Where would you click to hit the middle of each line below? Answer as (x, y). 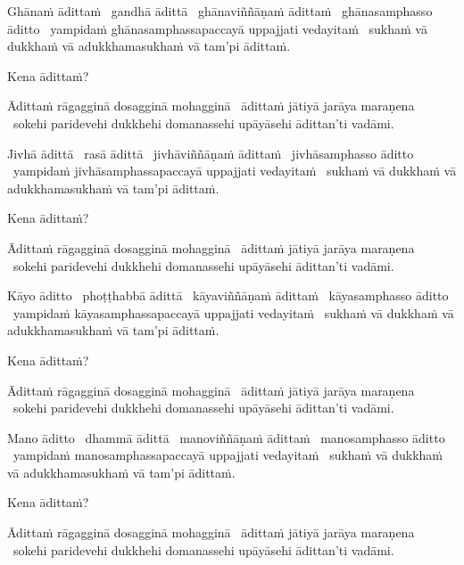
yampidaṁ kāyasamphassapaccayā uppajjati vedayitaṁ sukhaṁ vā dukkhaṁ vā (233, 312)
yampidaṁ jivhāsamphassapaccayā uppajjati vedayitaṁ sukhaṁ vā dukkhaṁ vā (235, 171)
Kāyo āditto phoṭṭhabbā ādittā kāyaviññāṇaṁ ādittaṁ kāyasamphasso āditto (228, 295)
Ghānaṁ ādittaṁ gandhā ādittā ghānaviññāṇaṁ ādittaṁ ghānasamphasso (220, 11)
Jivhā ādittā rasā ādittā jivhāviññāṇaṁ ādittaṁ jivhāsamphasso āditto (211, 153)
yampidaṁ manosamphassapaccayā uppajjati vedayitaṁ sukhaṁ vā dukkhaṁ (228, 455)
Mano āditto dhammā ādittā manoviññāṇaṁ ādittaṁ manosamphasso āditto (226, 437)
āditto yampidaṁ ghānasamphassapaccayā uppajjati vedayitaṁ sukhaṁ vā (217, 28)
